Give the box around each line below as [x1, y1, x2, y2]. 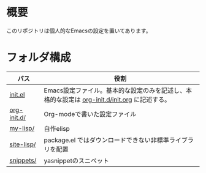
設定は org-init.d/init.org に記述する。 [62, 95, 171, 104]
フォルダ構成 [6, 51, 72, 65]
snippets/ [9, 156, 37, 164]
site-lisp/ [9, 140, 36, 149]
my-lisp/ [9, 123, 35, 132]
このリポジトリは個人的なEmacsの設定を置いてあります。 [6, 27, 151, 34]
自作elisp [44, 124, 71, 133]
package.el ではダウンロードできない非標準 [44, 136, 170, 144]
